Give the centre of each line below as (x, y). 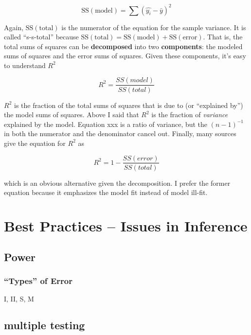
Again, (14, 27)
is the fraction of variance (190, 115)
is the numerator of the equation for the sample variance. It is (154, 27)
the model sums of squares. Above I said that (72, 115)
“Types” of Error (38, 280)
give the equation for (35, 143)
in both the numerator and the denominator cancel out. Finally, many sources (120, 133)
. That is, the (223, 37)
